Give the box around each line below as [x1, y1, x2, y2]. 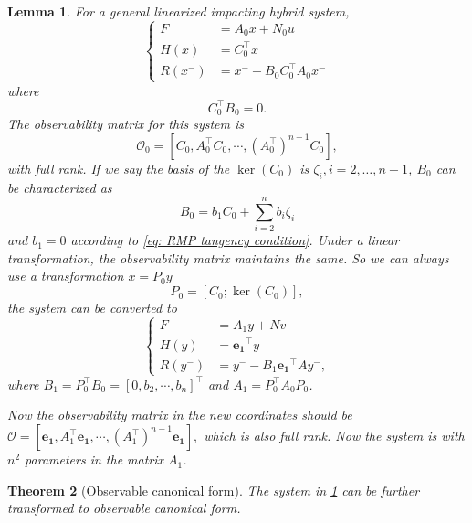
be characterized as [7, 177, 112, 197]
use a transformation [7, 266, 124, 285]
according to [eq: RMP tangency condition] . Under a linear [70, 230, 400, 250]
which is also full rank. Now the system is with [204, 426, 465, 445]
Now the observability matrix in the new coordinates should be [7, 405, 352, 424]
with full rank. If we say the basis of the [7, 158, 230, 177]
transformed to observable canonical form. [7, 498, 241, 518]
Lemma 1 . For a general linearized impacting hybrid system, [7, 2, 350, 20]
